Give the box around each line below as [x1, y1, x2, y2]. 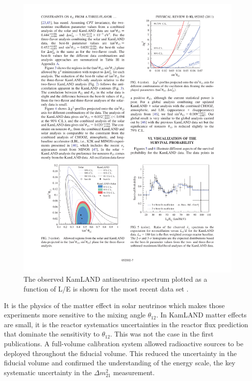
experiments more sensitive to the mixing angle [4, 310, 146, 320]
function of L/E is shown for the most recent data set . [24, 284, 189, 294]
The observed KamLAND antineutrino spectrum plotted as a [24, 274, 207, 284]
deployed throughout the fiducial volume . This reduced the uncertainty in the [4, 348, 237, 358]
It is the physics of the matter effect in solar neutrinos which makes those [4, 300, 225, 310]
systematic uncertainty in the [4, 367, 92, 377]
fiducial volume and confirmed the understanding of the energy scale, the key [4, 358, 236, 368]
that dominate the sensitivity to [4, 329, 100, 339]
